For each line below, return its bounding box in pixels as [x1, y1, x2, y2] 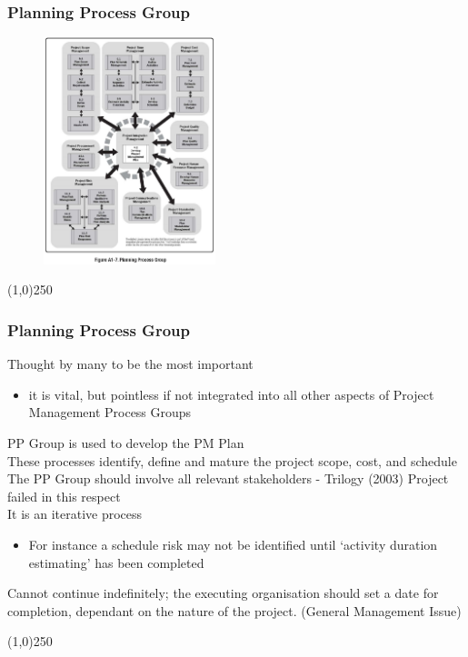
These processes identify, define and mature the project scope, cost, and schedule [7, 451, 457, 470]
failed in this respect [7, 486, 121, 505]
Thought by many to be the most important [7, 354, 254, 373]
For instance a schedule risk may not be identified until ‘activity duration [28, 535, 438, 554]
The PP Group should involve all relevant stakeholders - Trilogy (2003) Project [7, 469, 449, 488]
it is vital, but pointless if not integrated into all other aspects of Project [28, 384, 434, 403]
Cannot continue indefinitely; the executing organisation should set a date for [7, 583, 439, 602]
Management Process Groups [28, 403, 192, 422]
